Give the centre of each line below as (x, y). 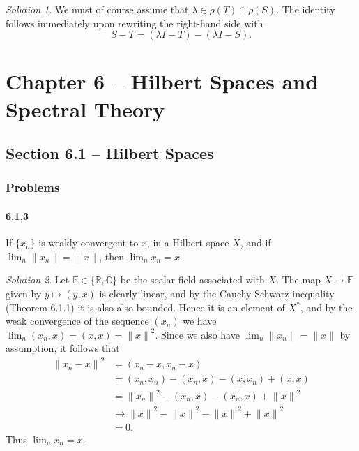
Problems (33, 187)
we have (200, 321)
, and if (255, 243)
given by (24, 293)
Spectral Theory (85, 109)
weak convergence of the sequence (77, 321)
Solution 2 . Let (38, 280)
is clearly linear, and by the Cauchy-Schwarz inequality (217, 293)
